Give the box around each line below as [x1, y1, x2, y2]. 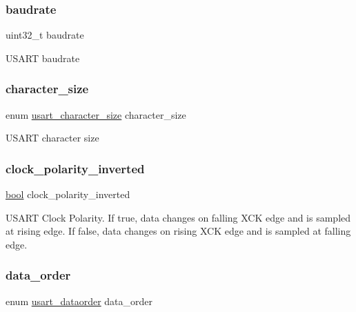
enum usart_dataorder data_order [6, 293, 153, 308]
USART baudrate [6, 50, 80, 65]
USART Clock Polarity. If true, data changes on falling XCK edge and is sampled [6, 210, 351, 224]
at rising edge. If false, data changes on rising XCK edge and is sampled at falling [6, 224, 351, 238]
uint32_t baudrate [6, 28, 84, 42]
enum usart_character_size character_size [6, 107, 186, 121]
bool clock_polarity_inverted [6, 187, 130, 202]
